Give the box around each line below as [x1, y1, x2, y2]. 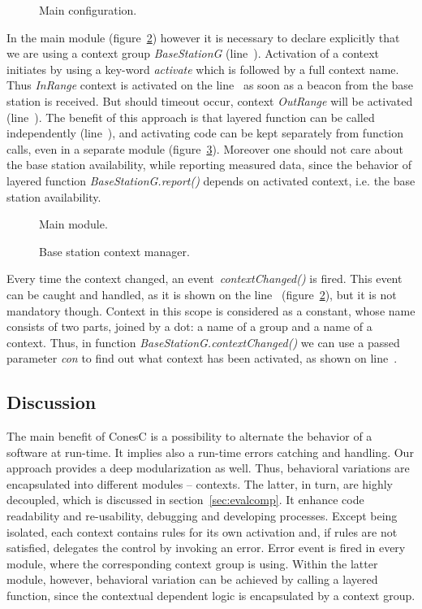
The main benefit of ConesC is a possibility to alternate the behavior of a [6, 428, 372, 445]
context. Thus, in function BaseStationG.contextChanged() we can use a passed [6, 333, 400, 350]
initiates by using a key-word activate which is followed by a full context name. [6, 60, 399, 77]
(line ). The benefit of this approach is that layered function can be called [6, 108, 375, 125]
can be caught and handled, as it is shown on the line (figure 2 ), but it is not [6, 285, 397, 302]
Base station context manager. [39, 242, 190, 259]
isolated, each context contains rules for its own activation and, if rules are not [6, 523, 398, 540]
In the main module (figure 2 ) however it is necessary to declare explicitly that [6, 28, 400, 46]
